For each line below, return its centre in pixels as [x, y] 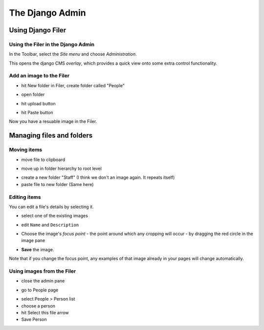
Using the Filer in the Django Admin [52, 44]
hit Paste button [37, 113]
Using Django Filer [38, 30]
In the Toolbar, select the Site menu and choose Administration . [73, 54]
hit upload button [38, 103]
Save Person [34, 319]
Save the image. [38, 249]
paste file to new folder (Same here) [57, 184]
